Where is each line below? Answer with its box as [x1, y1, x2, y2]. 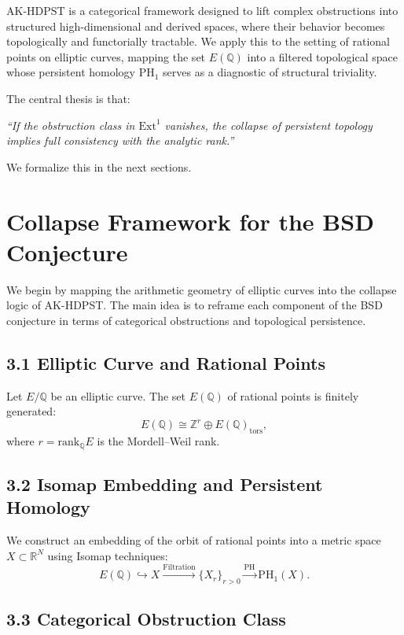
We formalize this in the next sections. [6, 158, 192, 175]
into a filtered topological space [247, 48, 398, 65]
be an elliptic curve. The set [50, 387, 186, 404]
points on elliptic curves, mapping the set [6, 48, 206, 65]
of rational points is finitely [227, 387, 359, 404]
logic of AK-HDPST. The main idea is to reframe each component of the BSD [6, 297, 383, 313]
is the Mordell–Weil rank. [97, 433, 220, 449]
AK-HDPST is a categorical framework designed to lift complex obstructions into [6, 2, 398, 18]
